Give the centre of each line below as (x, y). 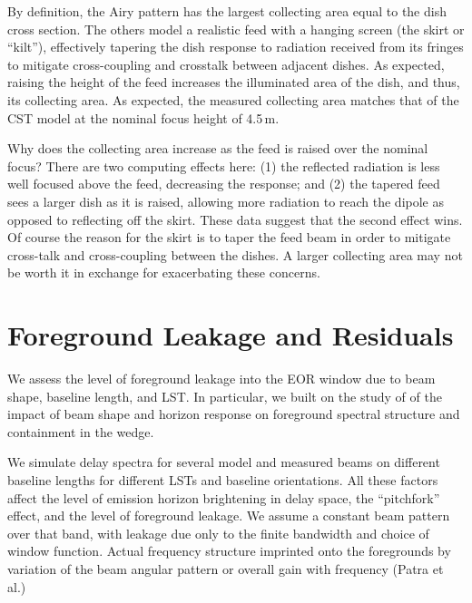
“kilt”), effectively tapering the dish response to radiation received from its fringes (236, 47)
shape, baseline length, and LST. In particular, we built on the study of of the (225, 396)
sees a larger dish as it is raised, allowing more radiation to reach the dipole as (226, 201)
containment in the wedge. (81, 431)
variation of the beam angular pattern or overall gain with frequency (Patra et (226, 568)
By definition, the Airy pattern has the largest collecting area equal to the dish (227, 11)
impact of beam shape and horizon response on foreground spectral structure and (234, 414)
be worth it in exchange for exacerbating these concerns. (164, 272)
